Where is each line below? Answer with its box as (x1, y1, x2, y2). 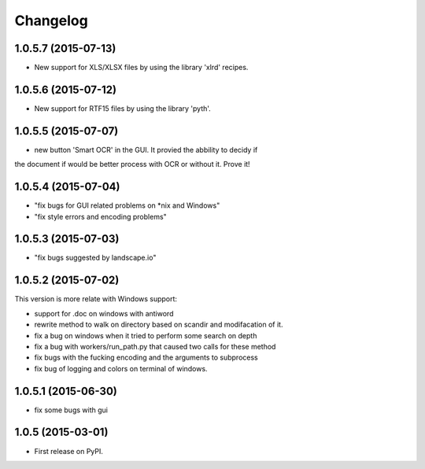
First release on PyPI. (34, 446, 104, 456)
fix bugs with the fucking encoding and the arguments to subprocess (34, 353, 259, 362)
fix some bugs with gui (34, 405, 108, 415)
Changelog (14, 12, 88, 29)
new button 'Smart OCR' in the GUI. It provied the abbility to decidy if (34, 145, 258, 154)
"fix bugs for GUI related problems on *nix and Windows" (34, 201, 220, 210)
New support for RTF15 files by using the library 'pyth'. (34, 103, 212, 113)
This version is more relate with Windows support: (14, 294, 177, 304)
